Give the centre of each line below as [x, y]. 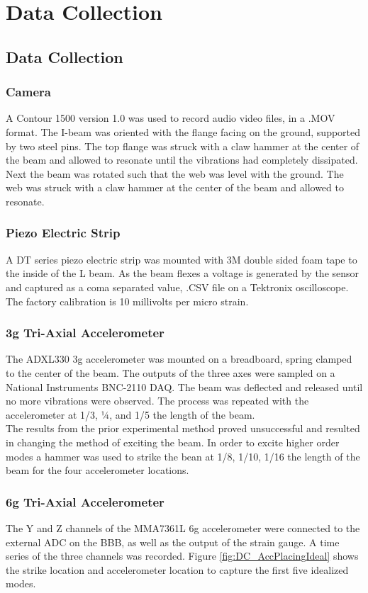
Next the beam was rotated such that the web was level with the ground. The [175, 173]
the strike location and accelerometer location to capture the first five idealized [177, 569]
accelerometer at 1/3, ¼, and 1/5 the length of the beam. [130, 414]
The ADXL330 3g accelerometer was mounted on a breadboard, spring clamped [179, 359]
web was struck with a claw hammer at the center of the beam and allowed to [175, 187]
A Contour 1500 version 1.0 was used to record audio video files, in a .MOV [171, 118]
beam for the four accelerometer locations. [97, 470]
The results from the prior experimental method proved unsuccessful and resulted [183, 428]
